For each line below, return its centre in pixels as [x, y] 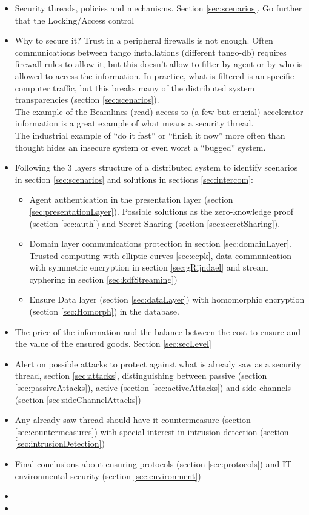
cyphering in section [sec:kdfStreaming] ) [103, 279]
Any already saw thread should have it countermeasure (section [133, 420]
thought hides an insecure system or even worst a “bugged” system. [140, 147]
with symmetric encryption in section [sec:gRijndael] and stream [149, 267]
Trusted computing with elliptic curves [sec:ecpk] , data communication [160, 255]
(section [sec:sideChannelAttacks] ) [78, 399]
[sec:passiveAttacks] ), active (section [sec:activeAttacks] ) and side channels [153, 388]
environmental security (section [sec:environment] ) [108, 475]
